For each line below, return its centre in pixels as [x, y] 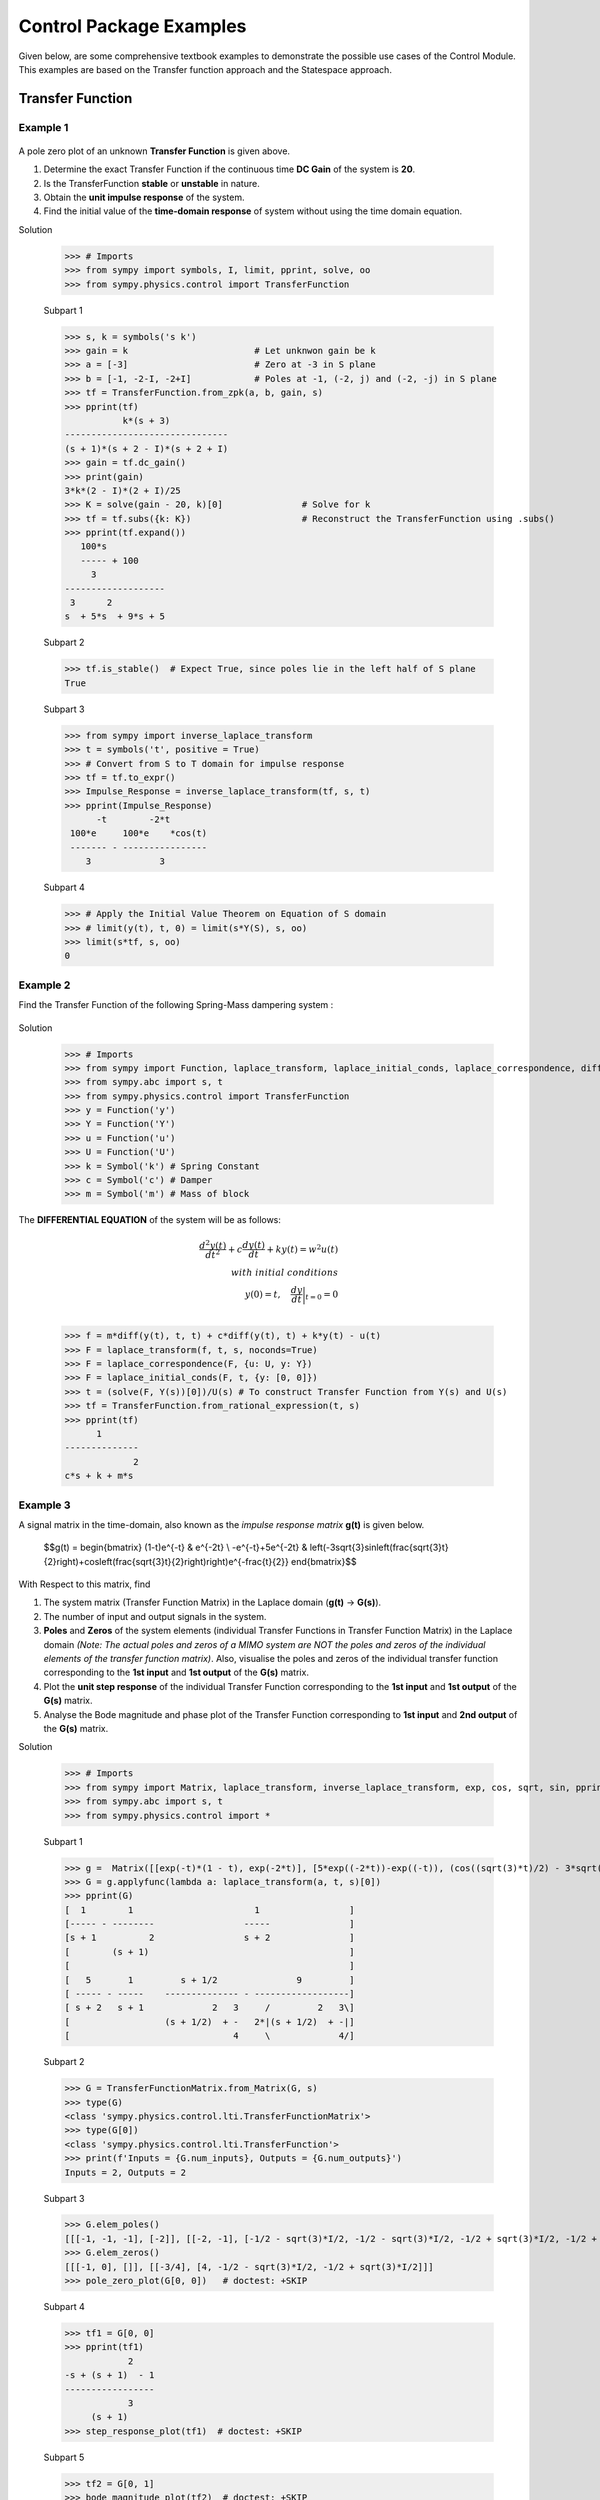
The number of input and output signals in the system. [155, 1616]
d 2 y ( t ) [213, 1244]
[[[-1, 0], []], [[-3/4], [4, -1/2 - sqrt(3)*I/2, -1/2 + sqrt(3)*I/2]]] [249, 2266]
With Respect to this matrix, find [84, 1584]
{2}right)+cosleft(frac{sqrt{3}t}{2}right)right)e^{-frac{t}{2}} [166, 1561]
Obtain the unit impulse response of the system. [144, 197]
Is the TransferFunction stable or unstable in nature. [151, 183]
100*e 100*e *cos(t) [139, 833]
